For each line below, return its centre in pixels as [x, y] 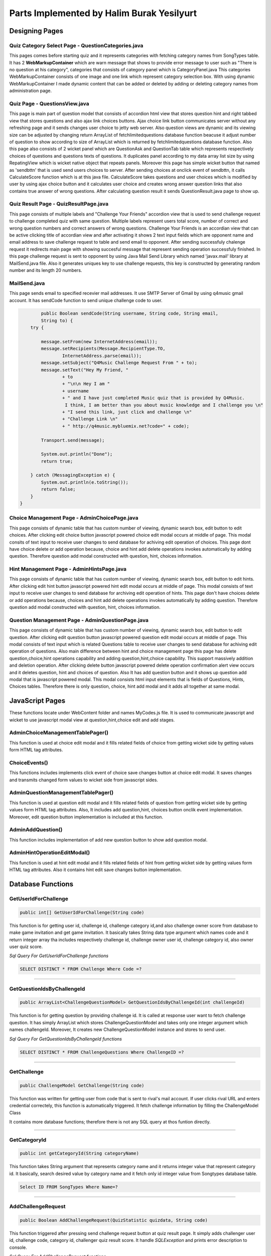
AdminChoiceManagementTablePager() [59, 732]
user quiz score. [26, 947]
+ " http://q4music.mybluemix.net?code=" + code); [126, 426]
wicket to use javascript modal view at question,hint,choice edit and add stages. [92, 720]
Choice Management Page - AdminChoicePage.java [74, 518]
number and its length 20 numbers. [46, 270]
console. [18, 1247]
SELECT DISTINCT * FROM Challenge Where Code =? [81, 969]
